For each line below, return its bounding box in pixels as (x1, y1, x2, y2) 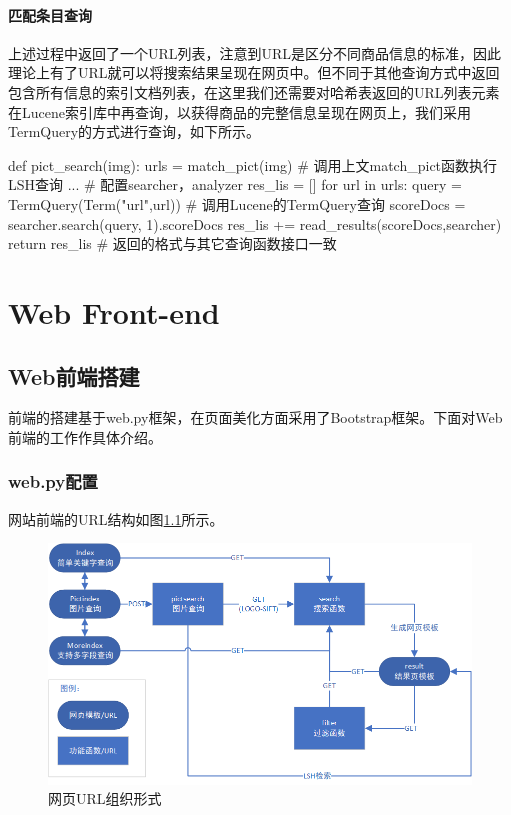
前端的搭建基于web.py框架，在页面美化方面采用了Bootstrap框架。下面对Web (8, 407, 503, 428)
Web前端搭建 (8, 360, 140, 391)
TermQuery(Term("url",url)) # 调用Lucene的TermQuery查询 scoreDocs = (8, 193, 466, 214)
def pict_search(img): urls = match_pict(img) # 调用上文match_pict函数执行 (8, 154, 498, 175)
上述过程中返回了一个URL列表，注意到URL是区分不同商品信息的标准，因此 (8, 42, 502, 63)
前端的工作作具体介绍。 (8, 426, 162, 447)
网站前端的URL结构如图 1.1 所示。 (8, 508, 224, 529)
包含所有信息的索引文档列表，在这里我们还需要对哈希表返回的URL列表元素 (8, 81, 500, 102)
